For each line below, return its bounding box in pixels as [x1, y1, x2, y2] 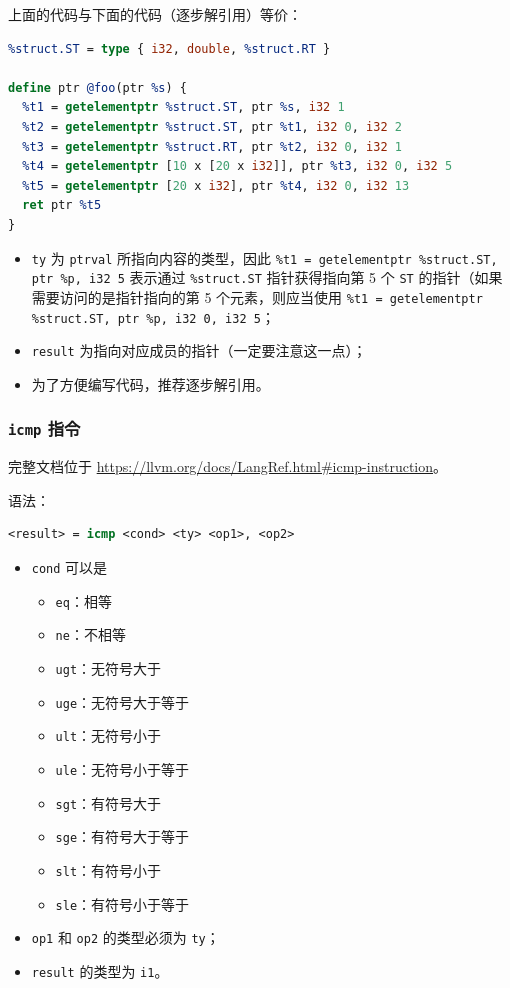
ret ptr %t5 [22, 198, 102, 213]
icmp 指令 [8, 416, 81, 441]
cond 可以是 [31, 556, 108, 577]
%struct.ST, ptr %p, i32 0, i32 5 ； [31, 306, 275, 327]
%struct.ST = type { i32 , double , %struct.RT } [8, 41, 331, 56]
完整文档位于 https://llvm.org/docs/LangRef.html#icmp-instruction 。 [8, 456, 448, 477]
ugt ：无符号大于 [55, 657, 162, 678]
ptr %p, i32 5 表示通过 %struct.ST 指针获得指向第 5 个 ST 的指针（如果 [31, 267, 503, 288]
